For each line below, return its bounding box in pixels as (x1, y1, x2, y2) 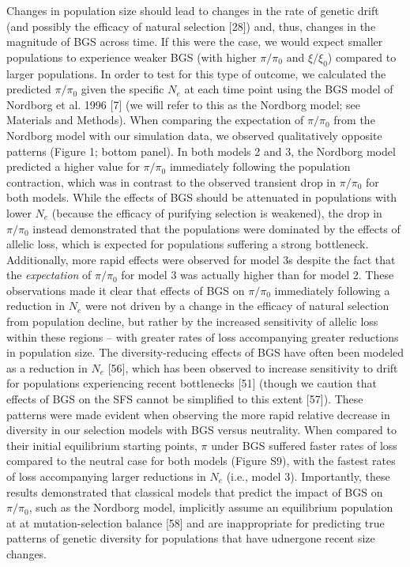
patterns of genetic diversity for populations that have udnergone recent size (6, 530, 375, 546)
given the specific (81, 81, 164, 97)
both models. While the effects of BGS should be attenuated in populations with (6, 189, 397, 206)
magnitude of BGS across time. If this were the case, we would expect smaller (6, 33, 383, 50)
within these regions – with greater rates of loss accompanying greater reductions (6, 328, 399, 345)
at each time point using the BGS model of (184, 81, 393, 97)
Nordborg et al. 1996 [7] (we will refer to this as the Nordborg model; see (6, 96, 361, 112)
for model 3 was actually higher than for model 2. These (121, 266, 394, 283)
